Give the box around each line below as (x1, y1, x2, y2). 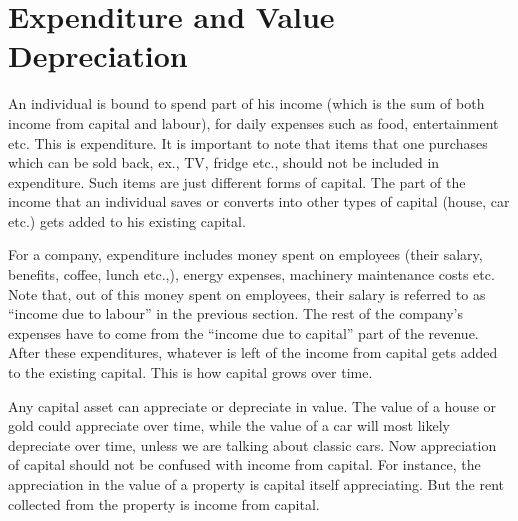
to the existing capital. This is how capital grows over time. (8, 362, 373, 383)
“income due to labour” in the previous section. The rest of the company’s (8, 303, 464, 324)
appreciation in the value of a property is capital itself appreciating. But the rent (8, 474, 505, 494)
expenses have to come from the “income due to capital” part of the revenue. (8, 322, 479, 343)
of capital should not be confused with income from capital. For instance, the (8, 454, 481, 475)
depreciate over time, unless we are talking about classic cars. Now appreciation (8, 434, 497, 455)
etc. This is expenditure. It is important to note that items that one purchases (8, 132, 488, 153)
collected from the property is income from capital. (8, 493, 320, 514)
